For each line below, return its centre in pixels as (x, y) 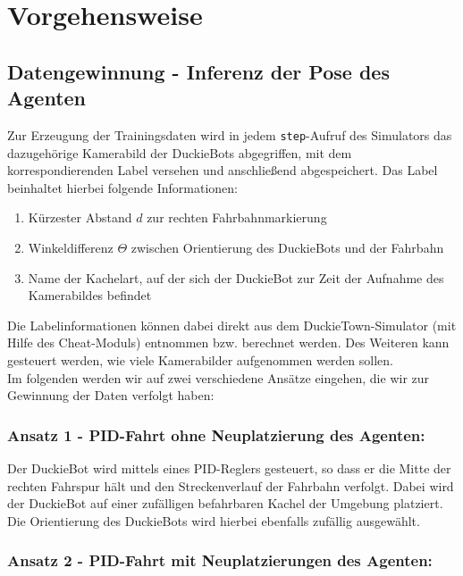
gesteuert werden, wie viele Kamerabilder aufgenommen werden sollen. (200, 359)
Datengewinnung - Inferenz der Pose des (198, 71)
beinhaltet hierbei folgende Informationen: (122, 187)
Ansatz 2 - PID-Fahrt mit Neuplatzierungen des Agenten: (220, 560)
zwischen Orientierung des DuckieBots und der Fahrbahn (287, 247)
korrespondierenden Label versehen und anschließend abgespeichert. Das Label (223, 170)
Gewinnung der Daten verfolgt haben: (111, 395)
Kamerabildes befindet (90, 295)
